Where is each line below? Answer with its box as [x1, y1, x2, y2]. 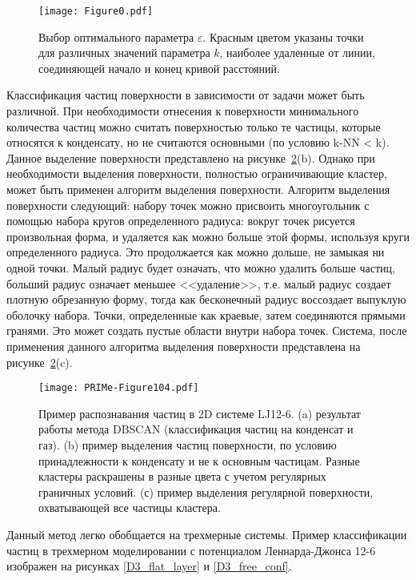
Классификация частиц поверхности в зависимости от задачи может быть [6, 87, 365, 103]
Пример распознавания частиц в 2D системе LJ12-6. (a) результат [38, 405, 361, 421]
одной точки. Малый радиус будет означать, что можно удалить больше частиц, [6, 259, 395, 276]
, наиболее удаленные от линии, [219, 44, 375, 61]
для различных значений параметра [38, 44, 210, 61]
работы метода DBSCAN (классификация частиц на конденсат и [38, 421, 354, 437]
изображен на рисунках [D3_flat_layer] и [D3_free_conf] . [6, 558, 292, 574]
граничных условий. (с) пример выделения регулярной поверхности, [38, 483, 374, 500]
